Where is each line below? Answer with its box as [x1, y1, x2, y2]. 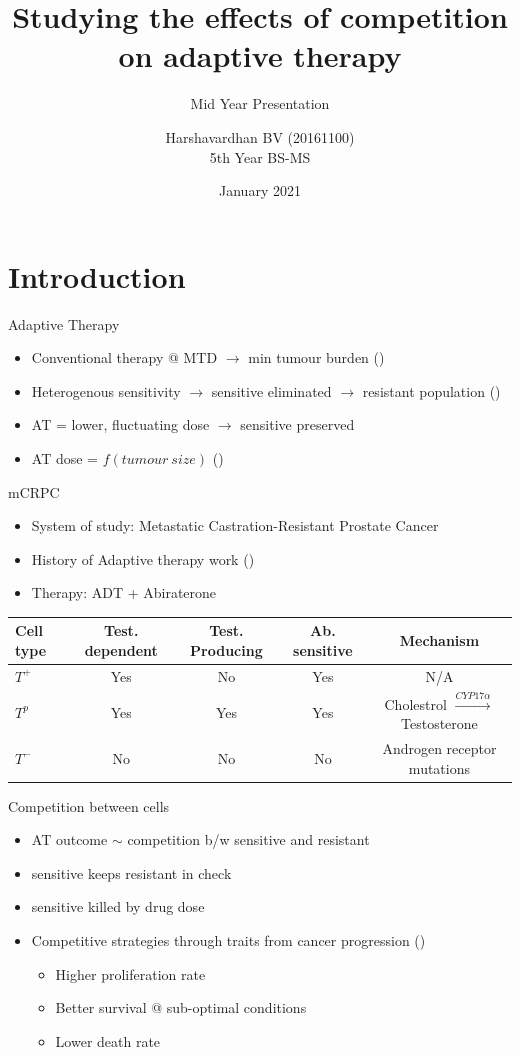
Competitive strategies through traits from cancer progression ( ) [31, 930, 426, 951]
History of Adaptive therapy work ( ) [31, 548, 255, 569]
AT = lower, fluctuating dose [31, 414, 210, 435]
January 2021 [219, 180, 301, 201]
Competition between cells [8, 795, 170, 816]
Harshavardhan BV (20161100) [165, 126, 355, 147]
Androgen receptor [382, 737, 497, 758]
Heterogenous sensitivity [31, 380, 181, 401]
